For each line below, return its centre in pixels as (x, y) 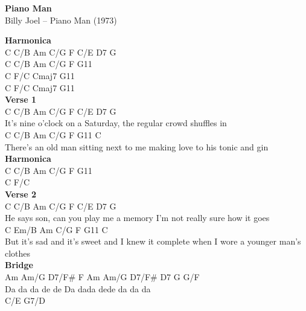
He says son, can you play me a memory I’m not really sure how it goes (137, 218)
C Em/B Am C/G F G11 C (56, 229)
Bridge (19, 265)
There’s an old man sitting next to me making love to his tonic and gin (137, 146)
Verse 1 (21, 99)
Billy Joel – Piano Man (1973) (61, 20)
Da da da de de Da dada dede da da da (78, 288)
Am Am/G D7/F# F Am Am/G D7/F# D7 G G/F (102, 277)
